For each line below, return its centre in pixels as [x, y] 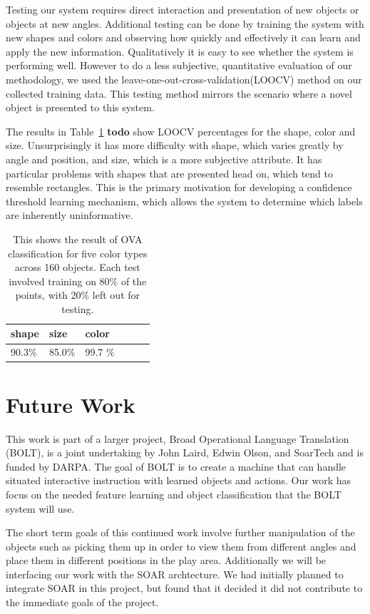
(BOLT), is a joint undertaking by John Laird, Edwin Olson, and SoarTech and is [185, 452]
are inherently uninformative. [70, 215]
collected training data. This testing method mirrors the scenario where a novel [179, 93]
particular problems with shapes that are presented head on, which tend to [170, 173]
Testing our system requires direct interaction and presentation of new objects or [183, 9]
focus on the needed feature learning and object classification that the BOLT [174, 494]
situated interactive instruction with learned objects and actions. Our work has [178, 480]
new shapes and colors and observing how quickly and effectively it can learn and [183, 37]
